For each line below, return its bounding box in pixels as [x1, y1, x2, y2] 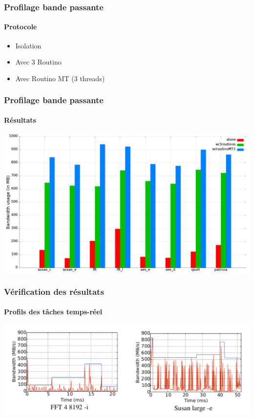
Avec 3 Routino [15, 57, 62, 67]
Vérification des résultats [4, 286, 104, 298]
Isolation [15, 40, 42, 50]
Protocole [4, 22, 37, 32]
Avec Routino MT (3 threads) [15, 73, 105, 83]
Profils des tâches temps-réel [4, 306, 103, 316]
